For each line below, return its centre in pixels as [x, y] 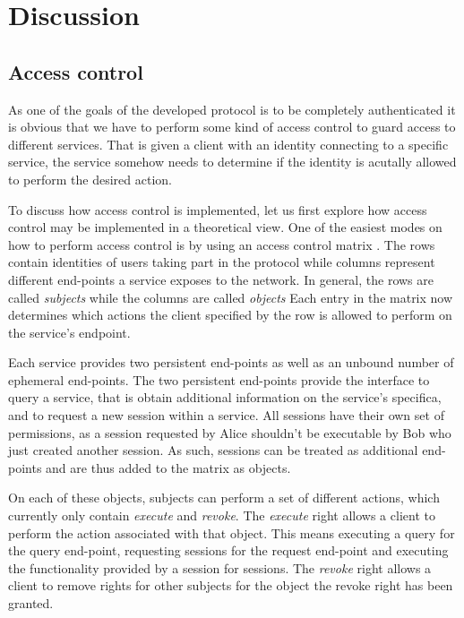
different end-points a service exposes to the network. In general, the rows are [221, 279]
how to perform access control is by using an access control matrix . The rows [222, 244]
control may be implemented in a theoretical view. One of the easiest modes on [225, 227]
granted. [31, 603]
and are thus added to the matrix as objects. [168, 467]
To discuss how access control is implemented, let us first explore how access [218, 209]
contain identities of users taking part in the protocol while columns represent [222, 262]
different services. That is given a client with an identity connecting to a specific [228, 144]
